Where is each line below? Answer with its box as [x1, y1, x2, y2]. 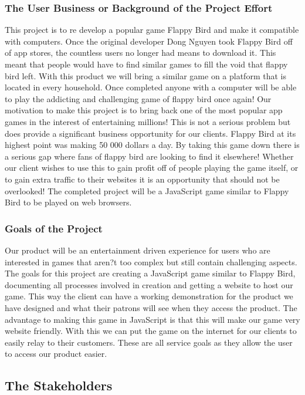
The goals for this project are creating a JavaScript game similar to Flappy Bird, [5, 267, 296, 279]
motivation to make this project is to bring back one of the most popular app [5, 104, 283, 116]
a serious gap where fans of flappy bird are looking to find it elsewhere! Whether [5, 150, 294, 162]
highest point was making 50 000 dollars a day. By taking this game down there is [5, 139, 300, 151]
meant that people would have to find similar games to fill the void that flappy [5, 58, 288, 70]
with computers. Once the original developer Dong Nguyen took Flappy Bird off [5, 35, 293, 47]
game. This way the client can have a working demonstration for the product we [5, 290, 293, 302]
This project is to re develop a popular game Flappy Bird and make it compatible [5, 23, 299, 36]
